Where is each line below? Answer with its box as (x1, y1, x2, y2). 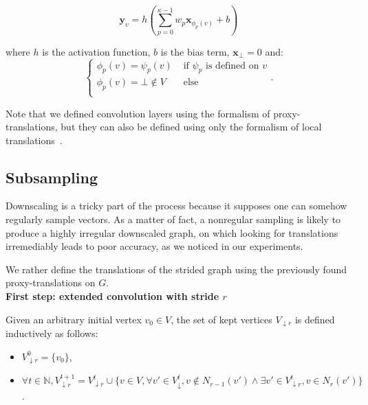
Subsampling (6, 166, 98, 187)
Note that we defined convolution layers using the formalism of (6, 106, 270, 120)
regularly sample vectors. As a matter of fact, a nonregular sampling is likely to (6, 212, 341, 227)
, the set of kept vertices (171, 312, 272, 326)
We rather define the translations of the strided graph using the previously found (6, 262, 347, 276)
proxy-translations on (6, 275, 96, 290)
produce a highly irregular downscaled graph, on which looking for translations (6, 225, 338, 240)
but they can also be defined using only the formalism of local (61, 119, 322, 134)
